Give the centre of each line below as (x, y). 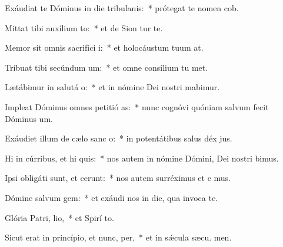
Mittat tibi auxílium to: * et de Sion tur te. (84, 27)
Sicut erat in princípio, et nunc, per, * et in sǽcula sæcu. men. (118, 237)
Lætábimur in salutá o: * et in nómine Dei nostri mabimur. (112, 87)
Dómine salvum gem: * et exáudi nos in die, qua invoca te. (111, 197)
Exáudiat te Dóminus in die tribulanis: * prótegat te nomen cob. (122, 8)
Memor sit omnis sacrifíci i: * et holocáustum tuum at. (104, 47)
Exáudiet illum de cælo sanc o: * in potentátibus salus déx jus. (119, 138)
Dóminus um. (29, 118)
